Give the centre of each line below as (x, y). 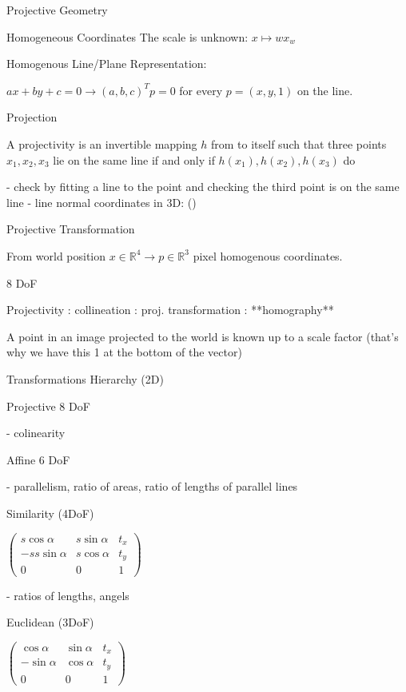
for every (201, 90)
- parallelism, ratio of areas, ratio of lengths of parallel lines (152, 486)
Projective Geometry (57, 10)
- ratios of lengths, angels (68, 595)
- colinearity (36, 433)
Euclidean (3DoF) (50, 622)
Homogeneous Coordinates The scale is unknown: (127, 36)
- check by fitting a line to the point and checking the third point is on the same (203, 187)
